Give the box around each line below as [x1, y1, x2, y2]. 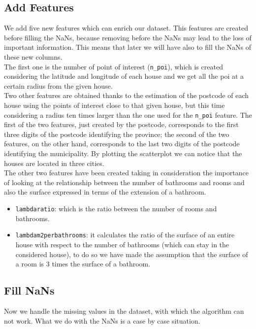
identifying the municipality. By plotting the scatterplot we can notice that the [4, 148, 242, 159]
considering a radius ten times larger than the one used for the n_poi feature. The [4, 109, 252, 120]
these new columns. [4, 51, 63, 62]
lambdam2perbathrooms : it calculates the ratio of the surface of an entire [15, 230, 235, 240]
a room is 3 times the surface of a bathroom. [15, 259, 151, 269]
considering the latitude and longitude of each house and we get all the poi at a [4, 71, 244, 81]
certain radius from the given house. [4, 80, 113, 91]
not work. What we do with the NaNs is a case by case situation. [4, 315, 200, 326]
